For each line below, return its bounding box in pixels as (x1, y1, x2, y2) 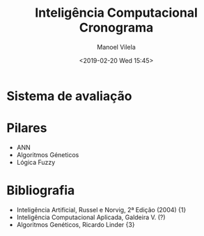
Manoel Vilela (96, 43, 136, 51)
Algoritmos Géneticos (16, 150, 79, 158)
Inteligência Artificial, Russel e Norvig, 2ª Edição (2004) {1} (16, 205, 187, 214)
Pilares (6, 120, 47, 136)
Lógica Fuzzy (16, 158, 56, 166)
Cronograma (79, 20, 154, 36)
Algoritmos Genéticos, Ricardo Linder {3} (16, 220, 135, 228)
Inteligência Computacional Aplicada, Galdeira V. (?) (16, 213, 166, 221)
